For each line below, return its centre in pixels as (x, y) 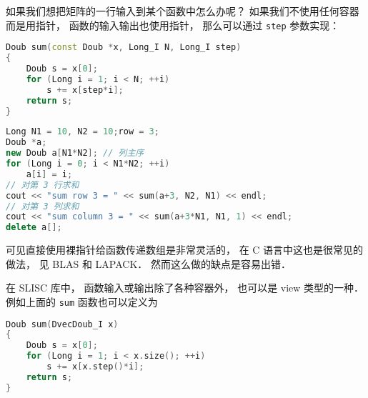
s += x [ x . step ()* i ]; (95, 367)
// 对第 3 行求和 (43, 185)
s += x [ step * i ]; (85, 90)
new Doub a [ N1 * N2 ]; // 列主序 (75, 153)
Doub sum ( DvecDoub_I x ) (62, 324)
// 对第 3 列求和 (43, 206)
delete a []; (34, 228)
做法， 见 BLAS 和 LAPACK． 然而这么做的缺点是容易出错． (148, 263)
